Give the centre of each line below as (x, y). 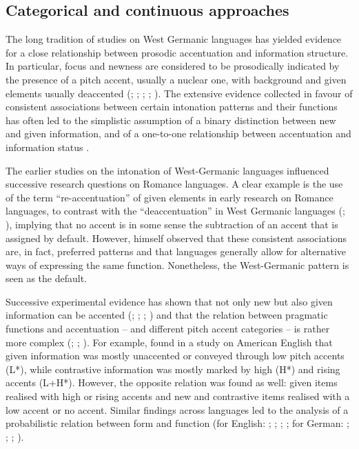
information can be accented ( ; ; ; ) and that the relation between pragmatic (167, 315)
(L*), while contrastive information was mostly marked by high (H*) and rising (173, 369)
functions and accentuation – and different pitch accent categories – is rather (168, 329)
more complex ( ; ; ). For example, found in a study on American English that (169, 342)
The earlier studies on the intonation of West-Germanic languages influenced (167, 170)
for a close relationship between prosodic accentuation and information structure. (177, 52)
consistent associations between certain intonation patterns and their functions (172, 107)
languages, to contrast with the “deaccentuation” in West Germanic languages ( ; (175, 211)
